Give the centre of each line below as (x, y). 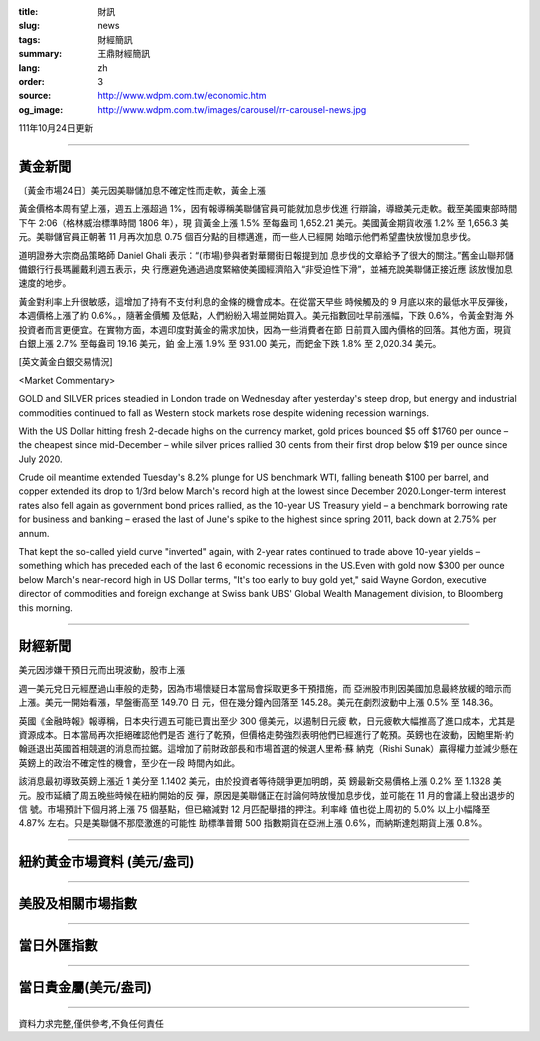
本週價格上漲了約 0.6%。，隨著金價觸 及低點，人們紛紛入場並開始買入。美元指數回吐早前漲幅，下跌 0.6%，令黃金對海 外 (266, 316)
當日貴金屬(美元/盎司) (85, 987)
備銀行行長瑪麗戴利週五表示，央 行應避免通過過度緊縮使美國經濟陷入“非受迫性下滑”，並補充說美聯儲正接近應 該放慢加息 (266, 269)
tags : (29, 39)
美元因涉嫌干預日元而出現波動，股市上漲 (101, 670)
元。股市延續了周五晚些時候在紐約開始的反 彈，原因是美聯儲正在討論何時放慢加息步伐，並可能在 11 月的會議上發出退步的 (266, 795)
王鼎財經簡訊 (123, 54)
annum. (34, 533)
